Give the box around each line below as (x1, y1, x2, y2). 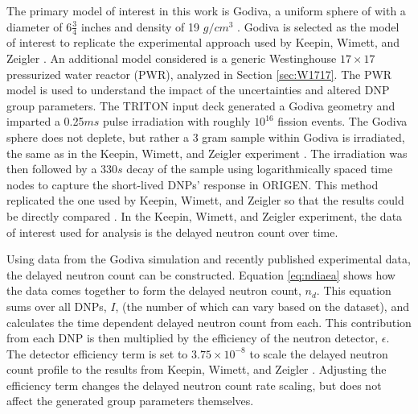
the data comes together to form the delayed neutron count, (6, 282, 301, 299)
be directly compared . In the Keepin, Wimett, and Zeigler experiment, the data (6, 207, 403, 224)
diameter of (6, 18, 63, 35)
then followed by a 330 (6, 160, 118, 177)
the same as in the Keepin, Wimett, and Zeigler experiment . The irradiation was (6, 144, 408, 161)
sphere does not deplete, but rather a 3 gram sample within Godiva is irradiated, (6, 128, 405, 145)
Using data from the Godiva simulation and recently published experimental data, (6, 250, 411, 267)
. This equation (316, 282, 391, 299)
